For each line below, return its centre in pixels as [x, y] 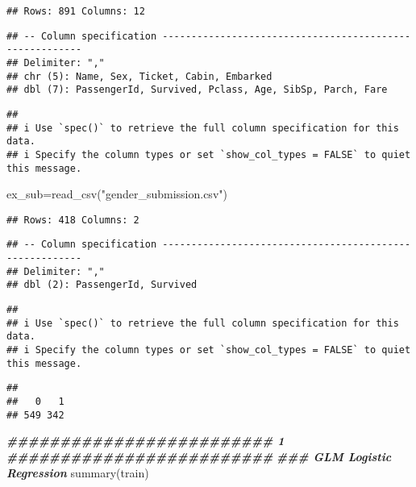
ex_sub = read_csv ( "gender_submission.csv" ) [117, 194]
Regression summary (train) [78, 472]
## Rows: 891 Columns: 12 [76, 11]
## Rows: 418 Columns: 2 [73, 220]
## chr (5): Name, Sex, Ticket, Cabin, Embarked [139, 76]
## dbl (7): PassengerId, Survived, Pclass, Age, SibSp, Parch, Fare [197, 90]
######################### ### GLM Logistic [199, 456]
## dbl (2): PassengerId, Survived [102, 285]
